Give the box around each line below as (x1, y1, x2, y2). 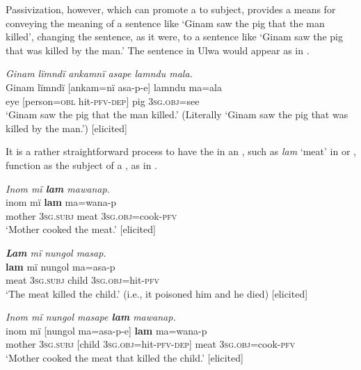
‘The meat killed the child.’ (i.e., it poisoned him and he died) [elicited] (6, 286, 308, 300)
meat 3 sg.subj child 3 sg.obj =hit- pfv (6, 273, 159, 287)
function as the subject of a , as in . (6, 157, 158, 172)
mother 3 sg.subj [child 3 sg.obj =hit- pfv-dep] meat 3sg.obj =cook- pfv (6, 337, 296, 351)
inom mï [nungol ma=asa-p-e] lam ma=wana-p (6, 323, 207, 337)
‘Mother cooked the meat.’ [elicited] (6, 222, 156, 236)
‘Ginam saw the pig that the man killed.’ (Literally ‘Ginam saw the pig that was (6, 107, 348, 122)
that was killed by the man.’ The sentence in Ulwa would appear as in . (6, 42, 310, 57)
